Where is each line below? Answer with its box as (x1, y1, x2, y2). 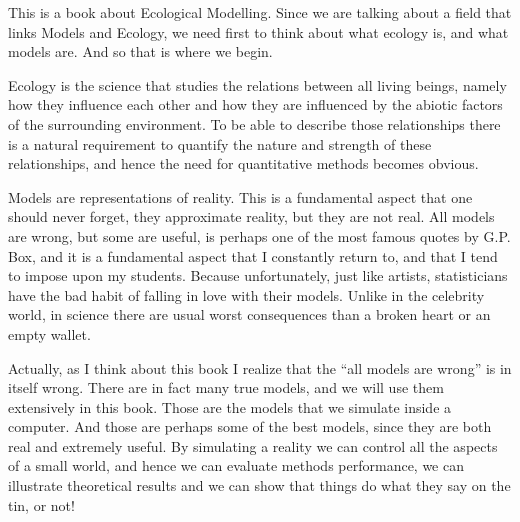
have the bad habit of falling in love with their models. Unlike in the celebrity (8, 284, 485, 305)
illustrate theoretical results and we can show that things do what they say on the (8, 475, 511, 496)
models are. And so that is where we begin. (8, 41, 273, 62)
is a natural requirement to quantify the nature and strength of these (8, 133, 432, 154)
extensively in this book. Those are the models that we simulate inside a (8, 396, 452, 417)
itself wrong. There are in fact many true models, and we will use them (8, 377, 444, 398)
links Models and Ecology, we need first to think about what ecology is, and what (8, 21, 509, 42)
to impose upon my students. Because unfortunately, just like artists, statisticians (8, 265, 508, 286)
